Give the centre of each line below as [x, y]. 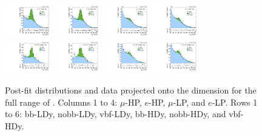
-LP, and [189, 102]
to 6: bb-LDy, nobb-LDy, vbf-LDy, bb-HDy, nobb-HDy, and [116, 114]
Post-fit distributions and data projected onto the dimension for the [131, 90]
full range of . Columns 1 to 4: [61, 102]
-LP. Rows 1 [235, 102]
